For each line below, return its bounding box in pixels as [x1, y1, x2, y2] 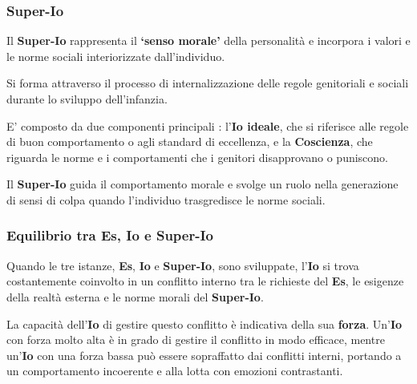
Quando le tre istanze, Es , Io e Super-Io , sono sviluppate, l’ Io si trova [6, 257, 359, 273]
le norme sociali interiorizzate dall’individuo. [6, 47, 225, 64]
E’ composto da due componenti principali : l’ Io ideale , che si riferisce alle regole [6, 117, 409, 134]
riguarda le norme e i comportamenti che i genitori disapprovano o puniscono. [6, 148, 389, 165]
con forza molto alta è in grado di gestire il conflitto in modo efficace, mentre [6, 331, 385, 348]
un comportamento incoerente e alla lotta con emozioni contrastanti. [6, 362, 343, 379]
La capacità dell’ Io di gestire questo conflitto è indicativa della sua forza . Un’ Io [6, 315, 403, 332]
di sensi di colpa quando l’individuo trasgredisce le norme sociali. [6, 191, 326, 208]
